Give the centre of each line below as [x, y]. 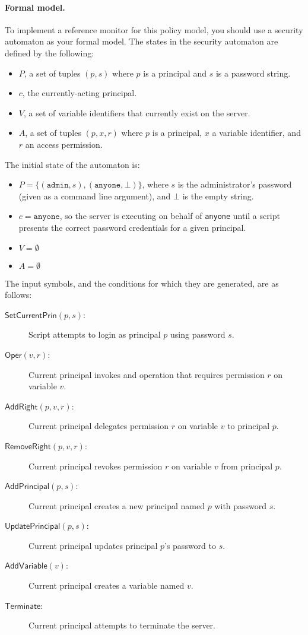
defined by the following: [50, 53]
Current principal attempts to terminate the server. [122, 625]
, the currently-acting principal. [80, 93]
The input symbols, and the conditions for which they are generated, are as [142, 283]
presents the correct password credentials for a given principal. [132, 227]
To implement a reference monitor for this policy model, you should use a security [154, 29]
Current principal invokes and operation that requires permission [147, 374]
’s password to [190, 545]
